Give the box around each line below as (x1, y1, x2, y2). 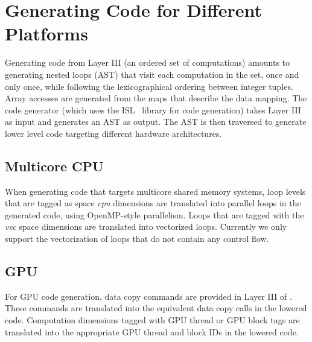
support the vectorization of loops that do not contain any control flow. (5, 232, 269, 245)
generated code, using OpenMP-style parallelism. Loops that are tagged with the (5, 208, 304, 221)
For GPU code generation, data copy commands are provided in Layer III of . (5, 290, 292, 302)
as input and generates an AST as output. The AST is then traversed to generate (5, 115, 307, 128)
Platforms (5, 21, 88, 46)
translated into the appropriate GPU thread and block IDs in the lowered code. (5, 325, 299, 338)
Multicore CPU (5, 156, 104, 175)
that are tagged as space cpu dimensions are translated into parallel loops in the (5, 197, 301, 209)
